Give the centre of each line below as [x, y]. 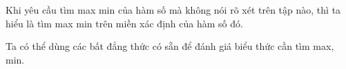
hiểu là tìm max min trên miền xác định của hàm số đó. [124, 23]
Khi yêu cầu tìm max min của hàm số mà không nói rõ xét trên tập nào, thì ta [173, 10]
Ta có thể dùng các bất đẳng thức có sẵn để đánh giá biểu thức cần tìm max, [170, 46]
